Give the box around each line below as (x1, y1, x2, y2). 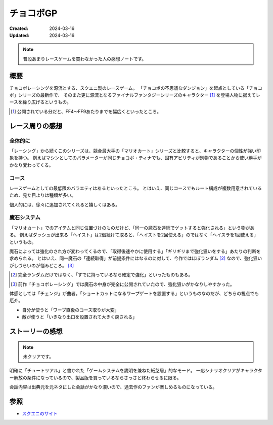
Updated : (9, 32, 30, 38)
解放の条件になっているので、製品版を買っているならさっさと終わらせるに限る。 (13, 374, 181, 380)
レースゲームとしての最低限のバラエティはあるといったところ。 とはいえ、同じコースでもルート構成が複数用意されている (9, 185, 262, 191)
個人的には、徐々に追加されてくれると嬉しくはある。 (9, 201, 120, 207)
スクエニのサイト (22, 410, 58, 416)
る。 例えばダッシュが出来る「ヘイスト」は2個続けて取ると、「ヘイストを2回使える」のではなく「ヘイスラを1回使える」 (9, 232, 259, 238)
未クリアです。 (23, 353, 54, 360)
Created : (9, 25, 29, 31)
